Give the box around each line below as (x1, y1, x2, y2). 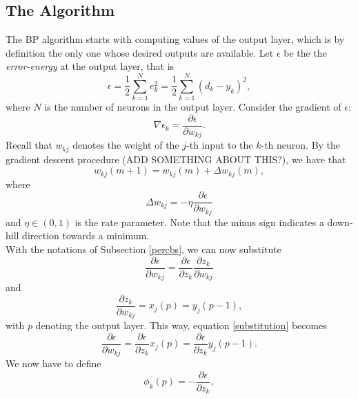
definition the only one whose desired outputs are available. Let (6, 45, 274, 59)
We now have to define (6, 356, 101, 371)
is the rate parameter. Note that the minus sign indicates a (74, 214, 324, 229)
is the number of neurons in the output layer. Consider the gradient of (44, 100, 341, 114)
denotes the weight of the (72, 138, 179, 152)
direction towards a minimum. (22, 228, 150, 243)
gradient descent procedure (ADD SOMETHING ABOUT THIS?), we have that (6, 151, 346, 166)
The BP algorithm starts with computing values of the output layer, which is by (6, 32, 345, 46)
